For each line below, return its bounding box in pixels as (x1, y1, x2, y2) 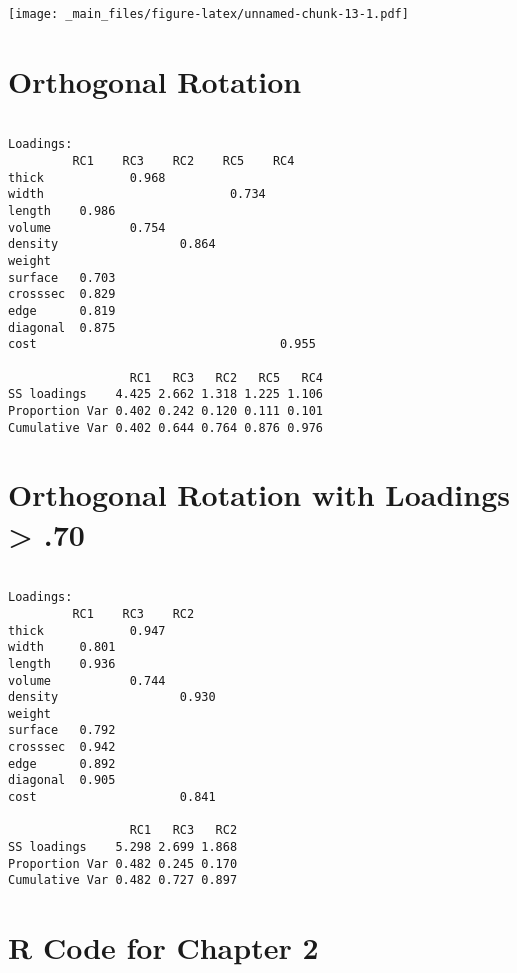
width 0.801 (8, 640, 116, 655)
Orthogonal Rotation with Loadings (8, 474, 510, 515)
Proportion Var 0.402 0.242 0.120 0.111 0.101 (8, 403, 323, 418)
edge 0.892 (8, 756, 116, 771)
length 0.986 (8, 204, 116, 219)
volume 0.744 (8, 673, 166, 688)
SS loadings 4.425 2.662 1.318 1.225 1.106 (8, 387, 323, 402)
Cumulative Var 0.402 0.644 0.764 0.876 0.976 (8, 420, 323, 435)
